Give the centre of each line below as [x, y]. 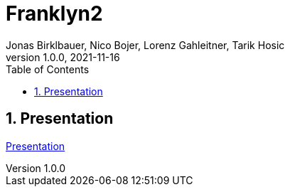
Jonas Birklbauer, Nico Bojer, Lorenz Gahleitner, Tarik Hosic [145, 45]
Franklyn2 [54, 14]
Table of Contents [48, 69]
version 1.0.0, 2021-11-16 [63, 57]
